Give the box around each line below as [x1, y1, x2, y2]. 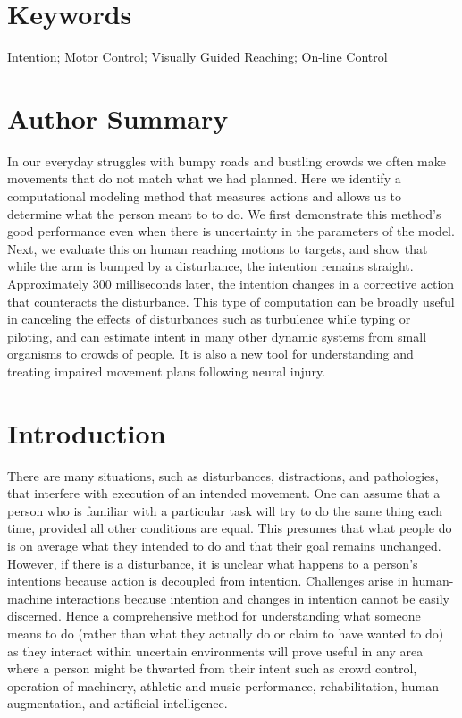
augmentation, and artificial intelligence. [7, 694, 228, 713]
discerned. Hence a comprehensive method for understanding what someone [7, 606, 421, 625]
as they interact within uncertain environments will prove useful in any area [7, 641, 424, 660]
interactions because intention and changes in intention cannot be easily [55, 588, 450, 607]
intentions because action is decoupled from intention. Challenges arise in [7, 571, 408, 590]
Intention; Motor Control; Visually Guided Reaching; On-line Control [7, 47, 388, 66]
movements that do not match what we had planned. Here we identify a [7, 169, 401, 188]
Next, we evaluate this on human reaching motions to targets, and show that [7, 239, 428, 258]
